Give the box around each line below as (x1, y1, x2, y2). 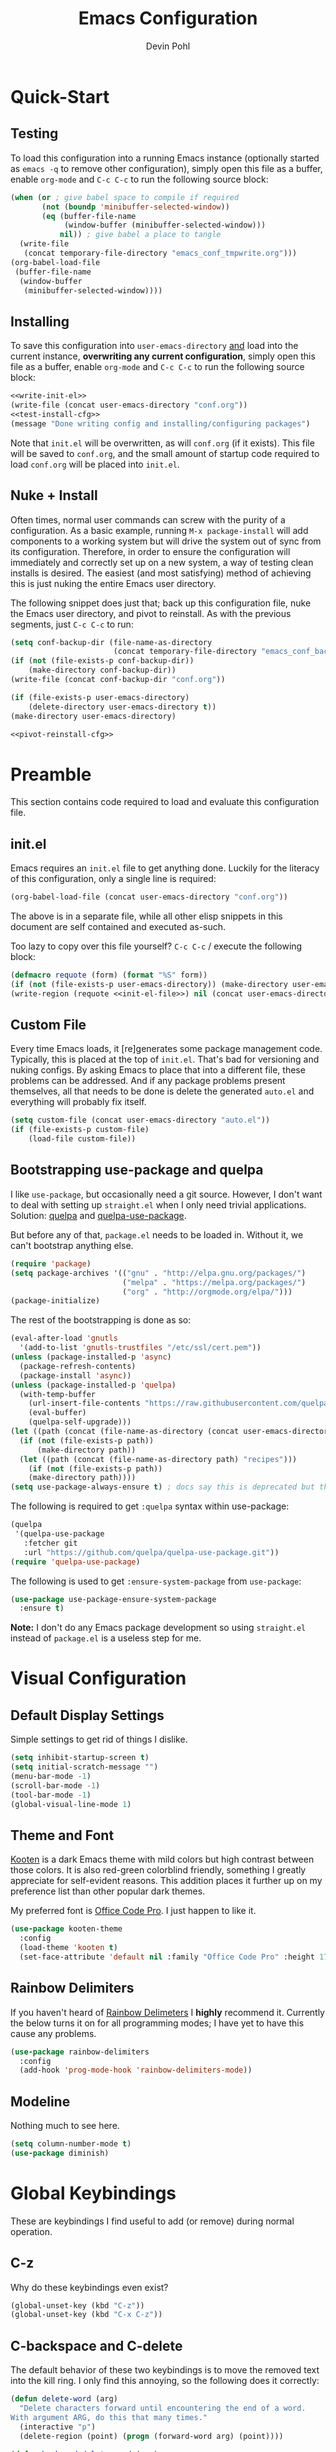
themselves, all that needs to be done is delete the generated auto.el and (10, 1085, 315, 1097)
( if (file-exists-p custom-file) (10, 1125, 150, 1135)
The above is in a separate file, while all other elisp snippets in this (10, 910, 283, 922)
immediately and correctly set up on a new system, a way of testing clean (10, 556, 314, 568)
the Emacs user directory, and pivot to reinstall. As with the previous (10, 607, 292, 619)
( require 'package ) (10, 1258, 92, 1269)
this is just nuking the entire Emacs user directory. (10, 577, 217, 589)
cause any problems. (10, 2027, 97, 2039)
